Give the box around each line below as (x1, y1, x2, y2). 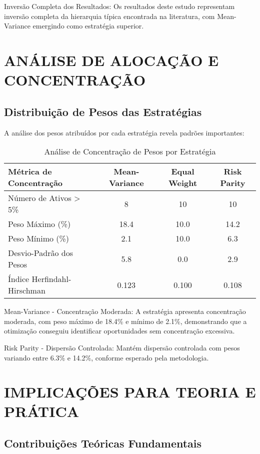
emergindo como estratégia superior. (32, 20, 144, 31)
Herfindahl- (31, 273, 71, 285)
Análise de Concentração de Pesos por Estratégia (44, 145, 216, 157)
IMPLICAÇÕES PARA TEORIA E (4, 381, 256, 402)
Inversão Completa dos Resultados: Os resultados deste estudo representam (4, 1, 235, 11)
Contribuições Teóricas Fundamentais (4, 435, 202, 451)
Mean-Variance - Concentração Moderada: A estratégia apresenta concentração (4, 306, 246, 316)
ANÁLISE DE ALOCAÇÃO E (4, 49, 219, 70)
